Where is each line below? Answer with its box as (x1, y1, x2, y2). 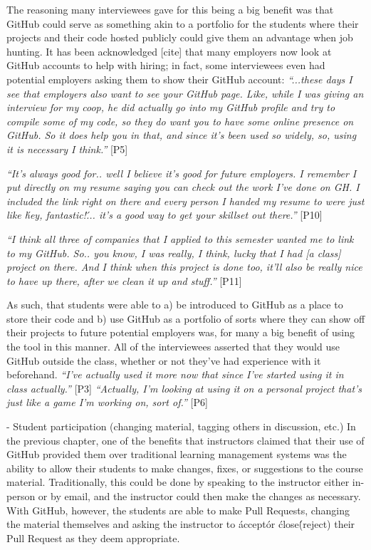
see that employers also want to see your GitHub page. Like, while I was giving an (6, 85, 364, 100)
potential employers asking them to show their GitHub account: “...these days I (6, 71, 352, 86)
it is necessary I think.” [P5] (6, 141, 128, 156)
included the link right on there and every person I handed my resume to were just (6, 193, 365, 208)
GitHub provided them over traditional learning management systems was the (6, 447, 347, 462)
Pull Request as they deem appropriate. (6, 530, 180, 545)
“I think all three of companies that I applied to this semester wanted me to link (6, 231, 354, 246)
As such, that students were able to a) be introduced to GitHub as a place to (6, 297, 343, 312)
